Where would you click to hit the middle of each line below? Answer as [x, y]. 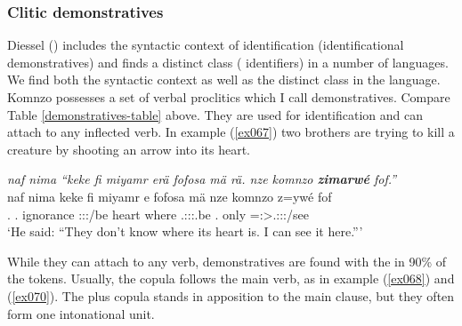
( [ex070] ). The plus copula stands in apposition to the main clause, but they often [231, 295]
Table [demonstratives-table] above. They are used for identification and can [215, 114]
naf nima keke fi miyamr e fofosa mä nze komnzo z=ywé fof [170, 196]
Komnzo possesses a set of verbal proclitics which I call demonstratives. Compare [229, 97]
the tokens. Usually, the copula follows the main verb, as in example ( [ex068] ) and [231, 278]
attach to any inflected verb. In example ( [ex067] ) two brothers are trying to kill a [231, 132]
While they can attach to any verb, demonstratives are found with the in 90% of [227, 261]
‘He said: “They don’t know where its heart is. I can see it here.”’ [185, 231]
